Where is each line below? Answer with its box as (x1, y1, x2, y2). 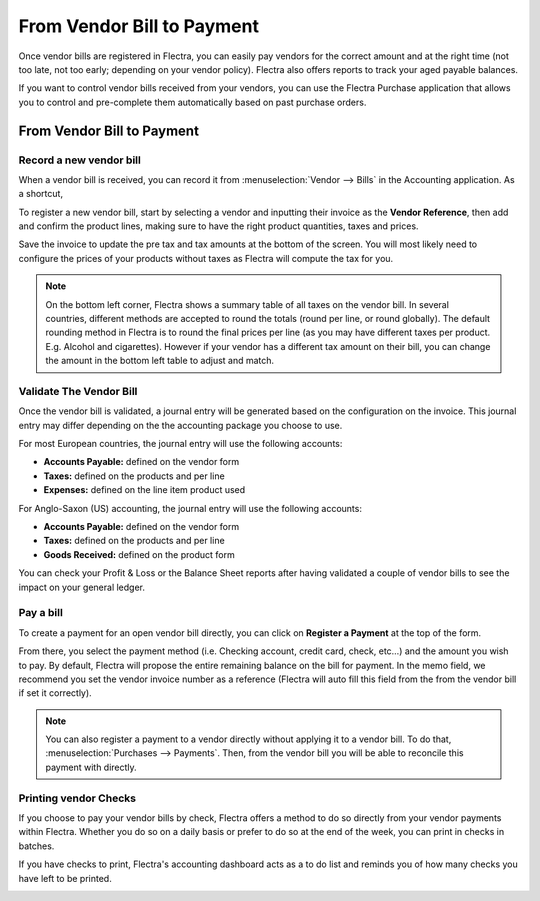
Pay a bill (18, 606, 64, 620)
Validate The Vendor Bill (18, 384, 138, 398)
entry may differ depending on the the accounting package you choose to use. (18, 419, 343, 431)
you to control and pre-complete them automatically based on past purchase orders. (18, 96, 367, 108)
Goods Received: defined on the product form (43, 548, 235, 560)
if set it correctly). (18, 687, 92, 699)
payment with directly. (45, 761, 137, 773)
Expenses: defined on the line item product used (43, 484, 246, 496)
